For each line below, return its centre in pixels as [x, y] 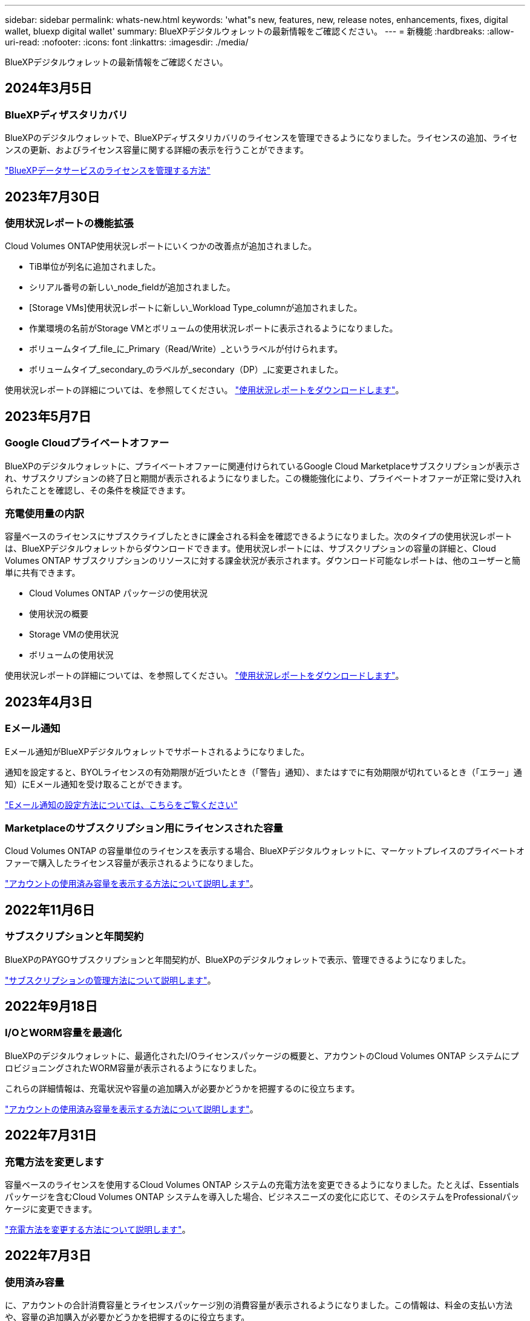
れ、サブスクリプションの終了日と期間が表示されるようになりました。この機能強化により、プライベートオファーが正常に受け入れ [263, 478]
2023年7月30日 [53, 197]
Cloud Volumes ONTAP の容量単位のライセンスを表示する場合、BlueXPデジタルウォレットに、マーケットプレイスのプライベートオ [265, 851]
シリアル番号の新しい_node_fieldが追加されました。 [132, 287]
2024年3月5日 [49, 88]
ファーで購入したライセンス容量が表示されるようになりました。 [132, 863]
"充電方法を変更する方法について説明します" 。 [98, 1230]
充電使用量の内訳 [44, 514]
